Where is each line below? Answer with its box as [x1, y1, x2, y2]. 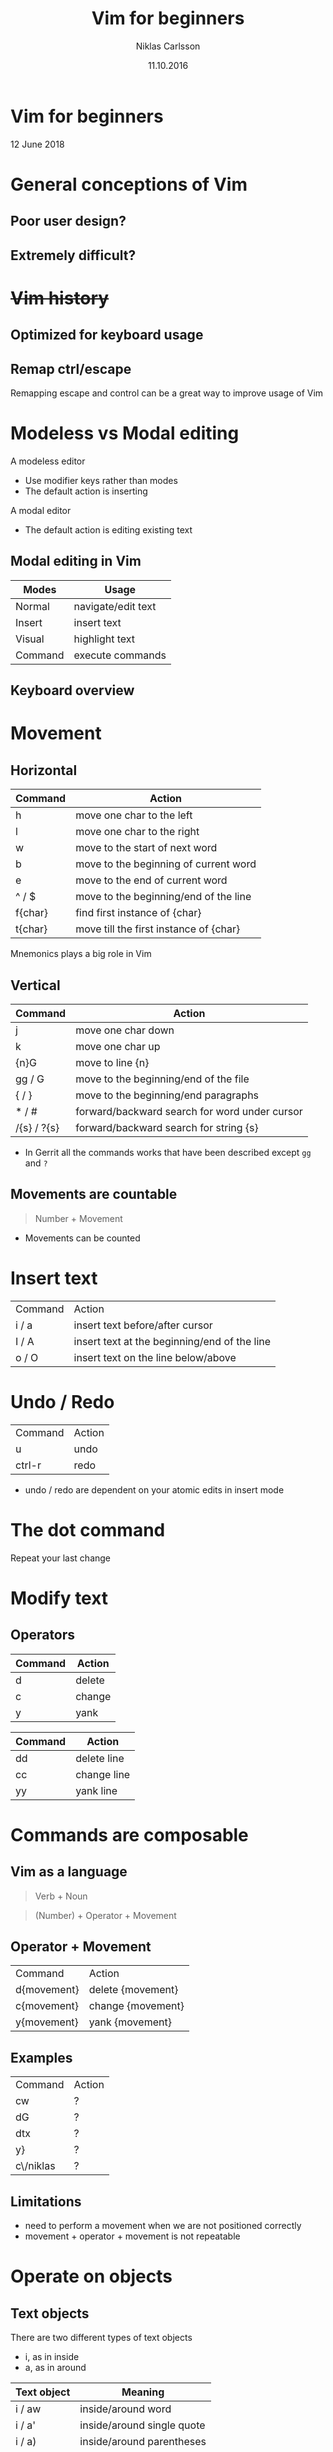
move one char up [75, 1040, 161, 1053]
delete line [75, 1751, 125, 1765]
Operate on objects [10, 2265, 173, 2288]
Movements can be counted [24, 1232, 141, 1244]
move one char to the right [75, 825, 200, 839]
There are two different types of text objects [10, 2332, 193, 2344]
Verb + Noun [34, 1890, 88, 1902]
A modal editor [10, 504, 72, 516]
